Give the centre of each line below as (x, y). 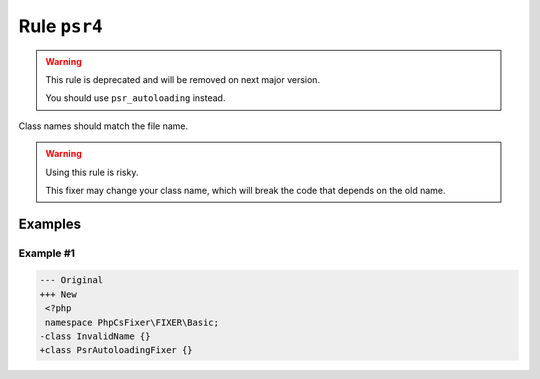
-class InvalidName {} (95, 336)
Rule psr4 (61, 26)
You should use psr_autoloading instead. (135, 98)
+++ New (58, 294)
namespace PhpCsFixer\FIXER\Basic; (132, 322)
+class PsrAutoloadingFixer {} (116, 350)
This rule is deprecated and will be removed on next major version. (182, 79)
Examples (50, 223)
